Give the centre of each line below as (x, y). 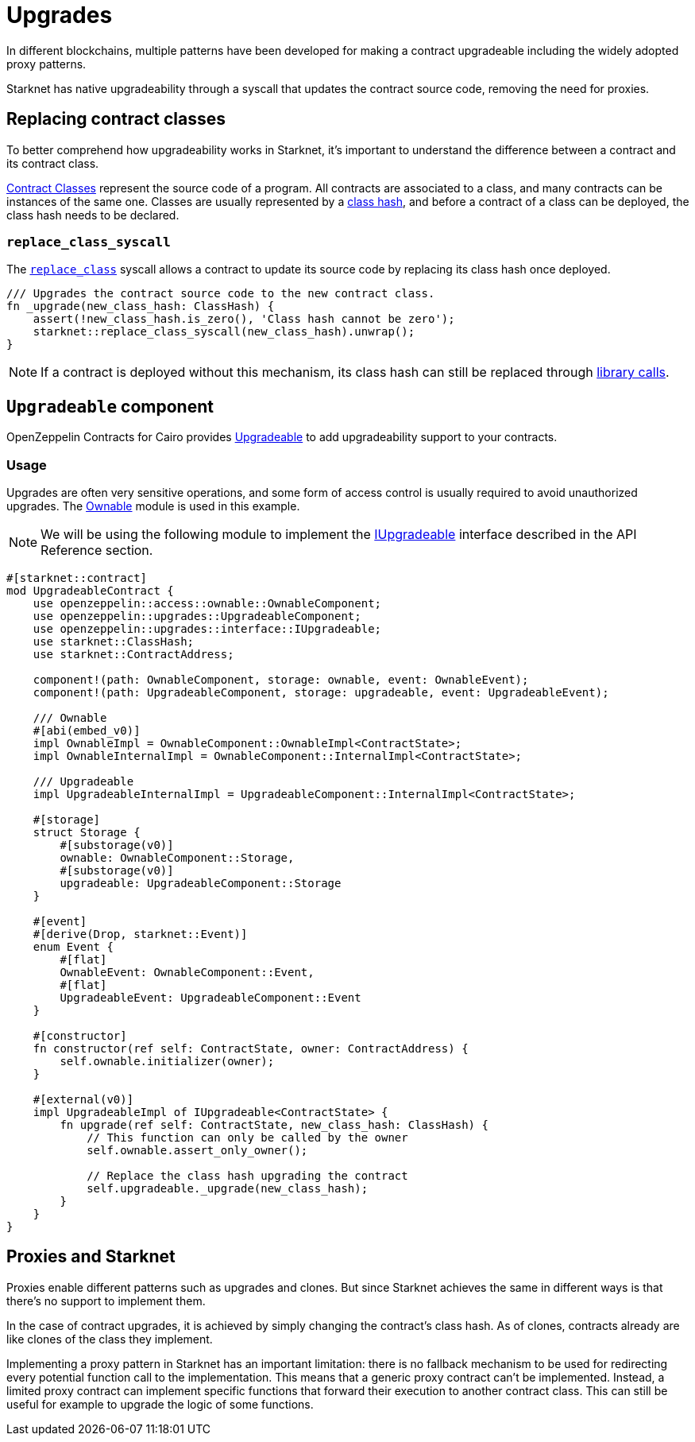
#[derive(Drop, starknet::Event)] (140, 934)
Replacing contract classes (116, 119)
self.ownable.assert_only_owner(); (197, 1150)
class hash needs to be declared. (93, 215)
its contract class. (53, 163)
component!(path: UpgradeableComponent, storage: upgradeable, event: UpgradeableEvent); (321, 692)
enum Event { (73, 946)
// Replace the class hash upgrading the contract (247, 1175)
